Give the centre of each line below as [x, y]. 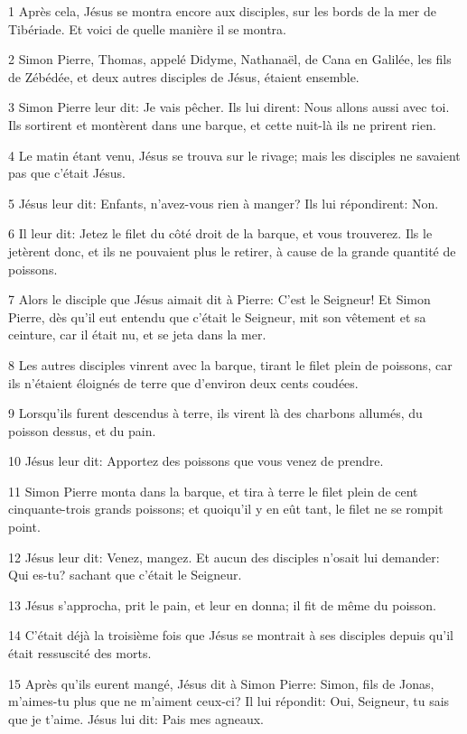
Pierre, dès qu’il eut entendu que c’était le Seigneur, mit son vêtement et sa [217, 316]
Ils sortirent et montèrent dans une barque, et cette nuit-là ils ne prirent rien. [222, 124]
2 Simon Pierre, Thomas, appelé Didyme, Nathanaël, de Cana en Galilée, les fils [230, 59]
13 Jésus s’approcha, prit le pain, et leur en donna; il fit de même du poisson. [222, 604]
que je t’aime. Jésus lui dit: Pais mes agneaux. [136, 718]
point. [24, 527]
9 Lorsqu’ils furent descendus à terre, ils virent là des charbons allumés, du [215, 413]
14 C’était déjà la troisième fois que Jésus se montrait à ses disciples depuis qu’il [231, 635]
